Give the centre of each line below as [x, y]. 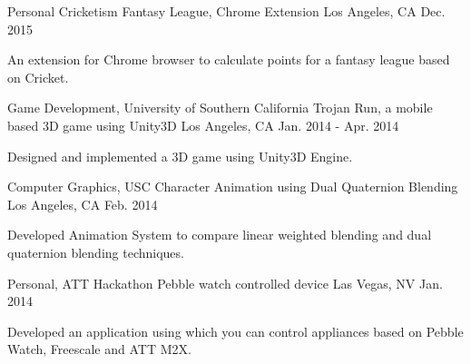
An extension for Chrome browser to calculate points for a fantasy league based [229, 59]
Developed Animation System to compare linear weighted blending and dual [220, 235]
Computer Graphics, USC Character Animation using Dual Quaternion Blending [233, 187]
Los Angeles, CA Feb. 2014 [83, 204]
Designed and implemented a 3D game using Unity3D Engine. [180, 156]
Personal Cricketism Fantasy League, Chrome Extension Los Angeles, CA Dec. [226, 11]
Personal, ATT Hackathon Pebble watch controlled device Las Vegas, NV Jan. [225, 283]
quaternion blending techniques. [96, 252]
